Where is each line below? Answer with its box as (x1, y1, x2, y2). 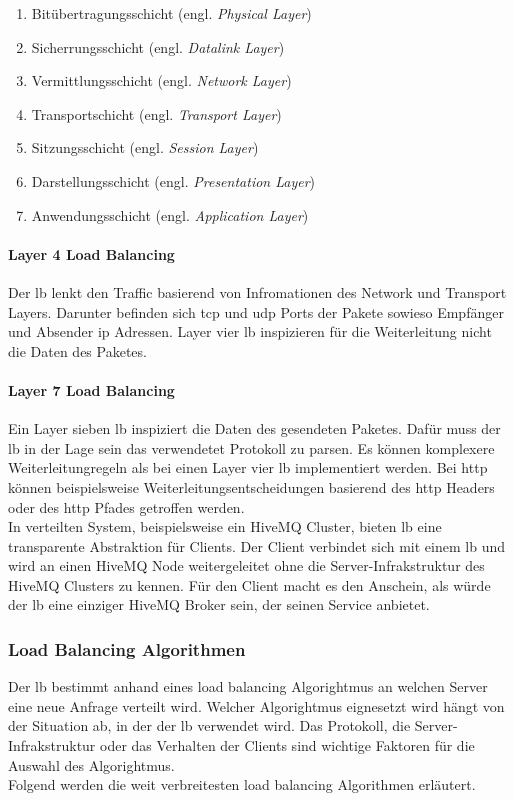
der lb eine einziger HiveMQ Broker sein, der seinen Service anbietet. (8, 594, 430, 615)
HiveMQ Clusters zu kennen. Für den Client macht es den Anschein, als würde (8, 574, 491, 595)
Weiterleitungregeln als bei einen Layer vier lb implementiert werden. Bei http (8, 457, 488, 478)
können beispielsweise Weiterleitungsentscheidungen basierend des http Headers (8, 476, 495, 497)
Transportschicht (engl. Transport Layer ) (31, 103, 282, 124)
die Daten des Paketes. (8, 340, 147, 361)
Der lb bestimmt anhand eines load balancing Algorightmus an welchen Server (8, 676, 488, 697)
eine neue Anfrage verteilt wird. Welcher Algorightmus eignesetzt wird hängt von (8, 695, 505, 716)
